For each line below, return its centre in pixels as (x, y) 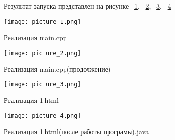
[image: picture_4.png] (43, 116)
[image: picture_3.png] (43, 85)
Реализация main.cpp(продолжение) (57, 69)
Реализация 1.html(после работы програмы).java (77, 131)
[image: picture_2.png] (43, 53)
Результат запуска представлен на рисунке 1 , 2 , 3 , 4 (87, 6)
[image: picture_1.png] (43, 22)
